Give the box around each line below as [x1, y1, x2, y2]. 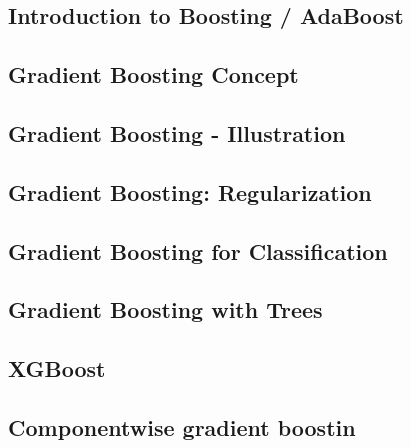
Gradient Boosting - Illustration [8, 117, 346, 148]
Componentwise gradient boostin [8, 411, 356, 442]
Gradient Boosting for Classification [8, 235, 388, 266]
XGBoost [8, 353, 106, 384]
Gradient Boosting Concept [8, 59, 299, 90]
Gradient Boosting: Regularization [8, 176, 372, 207]
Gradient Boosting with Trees [8, 294, 323, 325]
